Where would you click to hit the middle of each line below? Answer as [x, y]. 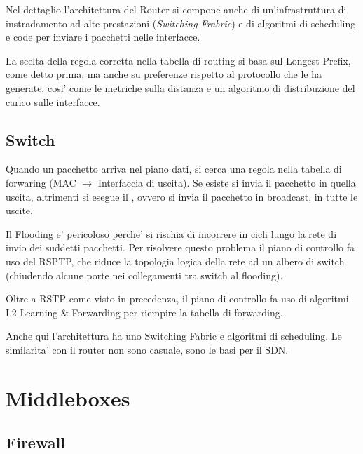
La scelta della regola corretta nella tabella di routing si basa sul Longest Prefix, [178, 60]
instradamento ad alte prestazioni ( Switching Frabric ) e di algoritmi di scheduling [181, 23]
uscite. [19, 210]
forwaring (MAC [41, 182]
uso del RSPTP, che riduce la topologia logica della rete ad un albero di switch [175, 261]
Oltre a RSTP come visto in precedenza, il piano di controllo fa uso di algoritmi [177, 299]
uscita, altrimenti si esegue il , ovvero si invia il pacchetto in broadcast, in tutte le [182, 196]
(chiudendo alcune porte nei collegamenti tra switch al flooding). [144, 275]
